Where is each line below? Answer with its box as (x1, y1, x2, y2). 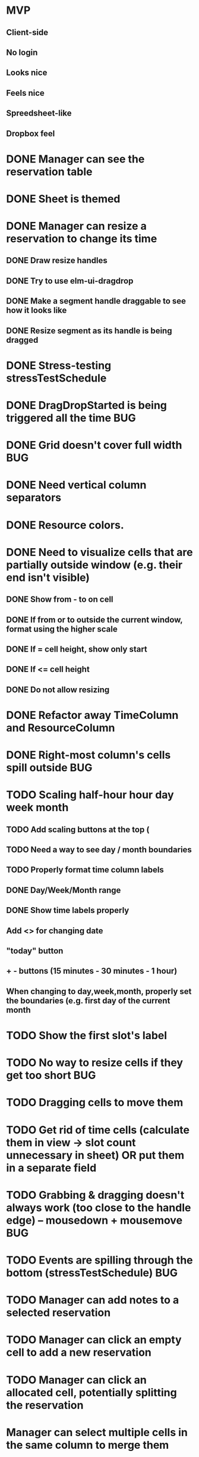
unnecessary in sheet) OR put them (6, 1148, 185, 1162)
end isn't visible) (6, 571, 90, 584)
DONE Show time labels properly (6, 905, 129, 915)
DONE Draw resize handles (6, 255, 108, 265)
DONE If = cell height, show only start (6, 644, 147, 654)
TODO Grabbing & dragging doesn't (6, 1188, 185, 1202)
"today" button (6, 946, 64, 956)
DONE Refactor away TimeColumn (6, 708, 179, 722)
